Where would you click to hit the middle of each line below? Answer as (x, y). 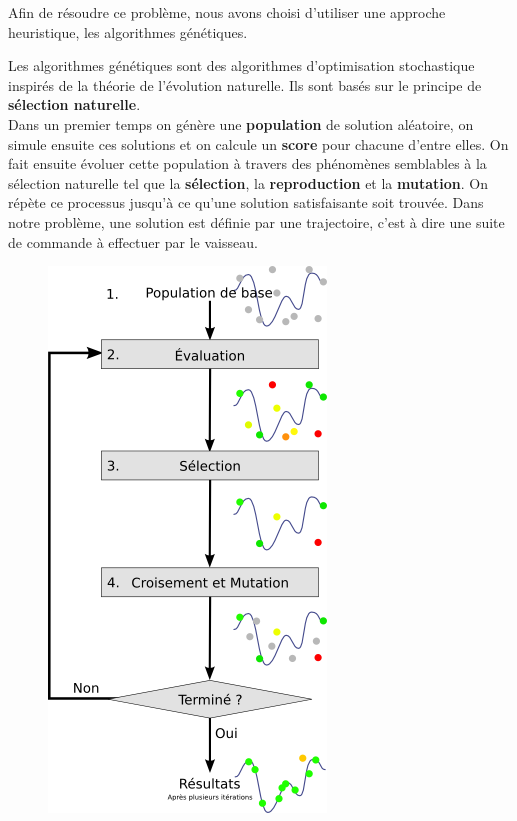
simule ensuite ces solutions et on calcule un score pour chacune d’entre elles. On (258, 143)
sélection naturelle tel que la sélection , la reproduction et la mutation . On (248, 182)
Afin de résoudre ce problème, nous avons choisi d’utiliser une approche (227, 12)
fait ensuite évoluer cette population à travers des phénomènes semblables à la (247, 163)
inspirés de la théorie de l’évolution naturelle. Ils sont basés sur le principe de (245, 84)
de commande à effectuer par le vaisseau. (133, 241)
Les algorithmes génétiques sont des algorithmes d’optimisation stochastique (241, 65)
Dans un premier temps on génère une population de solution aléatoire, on (241, 123)
